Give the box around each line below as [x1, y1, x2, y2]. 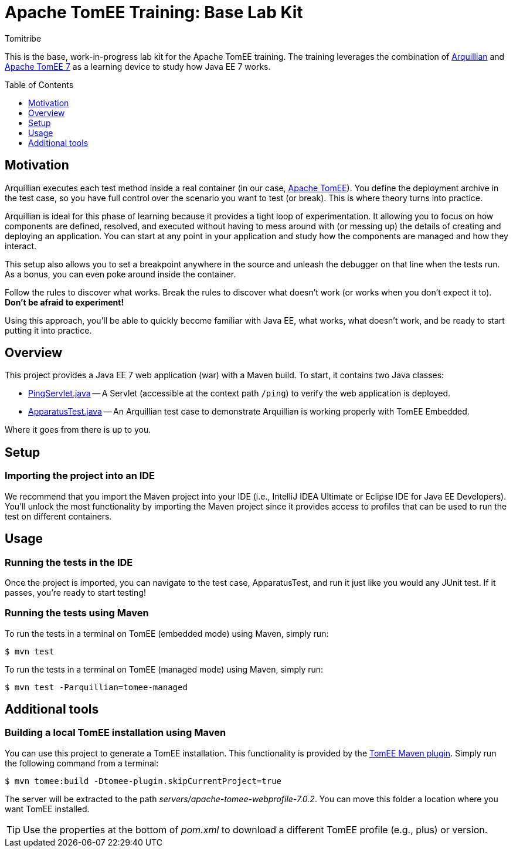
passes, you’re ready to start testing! [5, 587, 147, 598]
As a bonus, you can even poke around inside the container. [5, 269, 236, 279]
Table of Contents [5, 79, 74, 90]
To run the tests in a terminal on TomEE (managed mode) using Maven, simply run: [5, 664, 324, 674]
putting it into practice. [5, 325, 92, 335]
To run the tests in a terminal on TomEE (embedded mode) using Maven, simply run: [5, 628, 329, 639]
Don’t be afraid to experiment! [5, 297, 124, 307]
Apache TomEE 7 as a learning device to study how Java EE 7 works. [5, 61, 271, 72]
